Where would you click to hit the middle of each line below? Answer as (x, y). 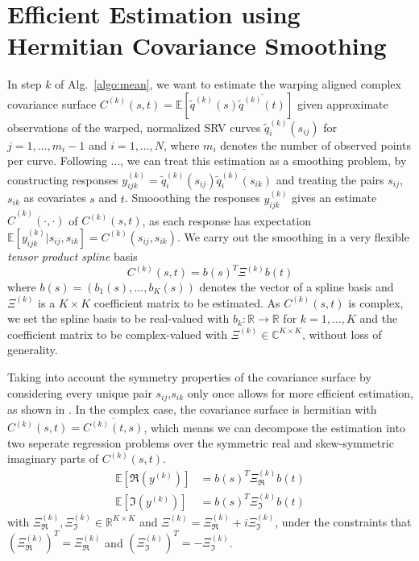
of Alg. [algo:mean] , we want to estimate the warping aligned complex (228, 84)
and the (379, 318)
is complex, (376, 302)
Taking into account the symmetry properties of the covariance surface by (189, 376)
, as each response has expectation (227, 220)
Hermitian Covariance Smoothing (197, 45)
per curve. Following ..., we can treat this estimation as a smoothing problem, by (207, 161)
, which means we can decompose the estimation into (274, 427)
